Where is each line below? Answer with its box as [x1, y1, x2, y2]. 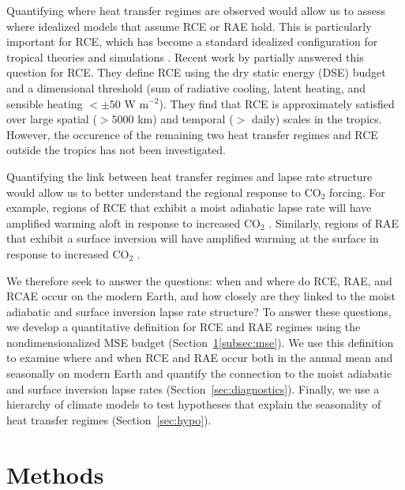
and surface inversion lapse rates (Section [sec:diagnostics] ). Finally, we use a [6, 380, 380, 397]
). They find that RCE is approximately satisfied [159, 95, 395, 111]
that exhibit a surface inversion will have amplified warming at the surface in [6, 230, 379, 247]
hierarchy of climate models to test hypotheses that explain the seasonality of [6, 396, 381, 413]
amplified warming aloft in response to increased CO [6, 214, 261, 231]
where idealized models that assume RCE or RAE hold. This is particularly [6, 17, 372, 34]
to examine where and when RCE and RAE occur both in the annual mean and [6, 349, 393, 366]
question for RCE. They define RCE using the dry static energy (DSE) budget [6, 64, 386, 81]
